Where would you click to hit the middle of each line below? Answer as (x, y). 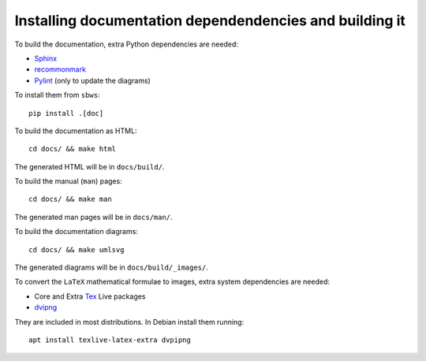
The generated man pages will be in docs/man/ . (93, 217)
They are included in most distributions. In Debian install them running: (129, 322)
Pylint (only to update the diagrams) (93, 80)
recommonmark (60, 69)
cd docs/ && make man (70, 199)
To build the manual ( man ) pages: (68, 181)
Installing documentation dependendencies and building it (210, 20)
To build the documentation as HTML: (76, 131)
